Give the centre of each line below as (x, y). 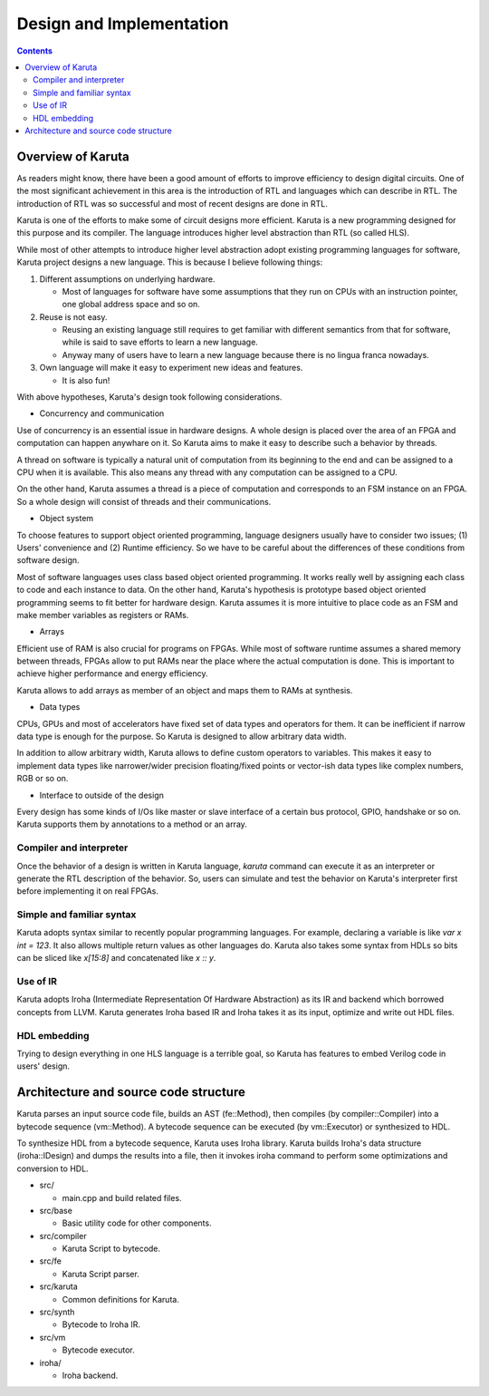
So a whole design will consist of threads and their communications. (144, 501)
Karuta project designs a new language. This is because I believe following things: (170, 262)
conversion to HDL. (53, 1168)
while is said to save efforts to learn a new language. (160, 342)
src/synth (57, 1312)
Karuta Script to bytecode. (111, 1249)
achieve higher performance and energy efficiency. (112, 674)
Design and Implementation (123, 24)
